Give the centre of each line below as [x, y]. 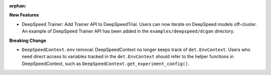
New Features [24, 15]
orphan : [18, 6]
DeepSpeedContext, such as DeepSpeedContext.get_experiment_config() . [106, 63]
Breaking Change [28, 40]
